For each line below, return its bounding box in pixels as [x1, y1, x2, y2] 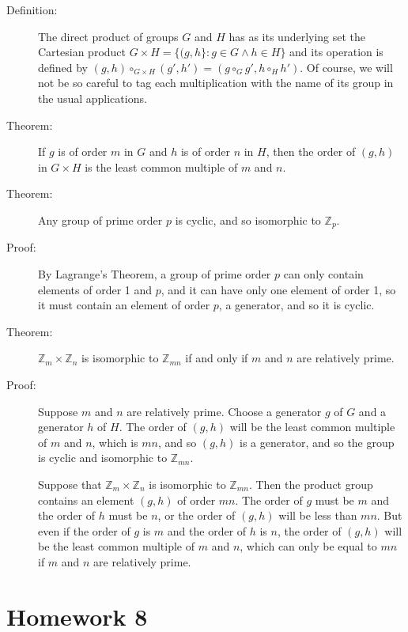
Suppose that [38, 475, 102, 492]
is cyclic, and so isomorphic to [175, 211, 321, 228]
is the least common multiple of [85, 158, 238, 175]
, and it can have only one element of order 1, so [161, 281, 396, 297]
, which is [92, 433, 138, 450]
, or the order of [157, 507, 236, 524]
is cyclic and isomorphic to [38, 449, 168, 466]
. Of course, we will [300, 59, 393, 75]
